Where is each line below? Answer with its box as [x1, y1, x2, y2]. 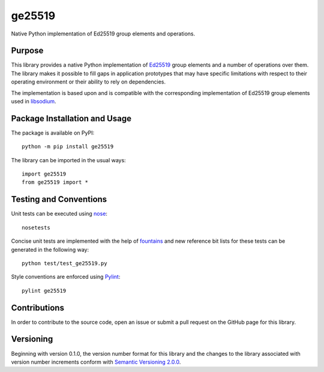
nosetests [22, 224, 50, 231]
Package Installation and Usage [11, 113, 132, 123]
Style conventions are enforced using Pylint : [11, 273, 121, 281]
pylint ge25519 [22, 287, 67, 294]
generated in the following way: [11, 246, 89, 253]
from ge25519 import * [22, 179, 89, 186]
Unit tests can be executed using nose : [11, 210, 108, 218]
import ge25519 [22, 171, 67, 177]
